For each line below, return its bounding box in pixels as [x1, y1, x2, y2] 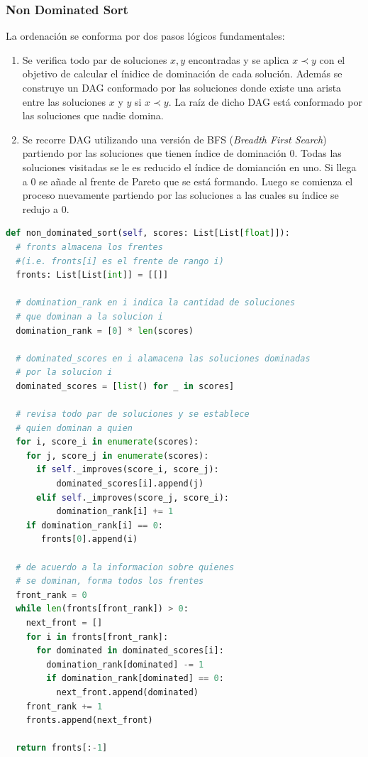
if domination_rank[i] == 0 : [26, 520, 163, 530]
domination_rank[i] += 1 [56, 506, 174, 517]
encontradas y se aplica [188, 52, 289, 67]
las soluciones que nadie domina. [22, 108, 164, 123]
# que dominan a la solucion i [16, 311, 163, 322]
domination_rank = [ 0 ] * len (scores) [16, 325, 194, 336]
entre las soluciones [22, 94, 106, 109]
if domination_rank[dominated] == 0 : [46, 673, 224, 684]
